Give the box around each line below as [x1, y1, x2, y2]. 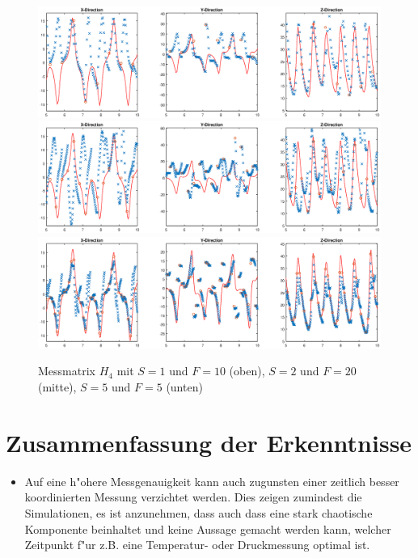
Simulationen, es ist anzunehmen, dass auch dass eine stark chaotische [24, 504, 373, 521]
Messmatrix [38, 362, 95, 379]
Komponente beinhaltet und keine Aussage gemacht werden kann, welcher [24, 520, 391, 537]
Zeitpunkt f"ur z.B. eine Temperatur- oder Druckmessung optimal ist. [24, 536, 370, 553]
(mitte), [38, 378, 77, 395]
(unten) [166, 378, 203, 395]
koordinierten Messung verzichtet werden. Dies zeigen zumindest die [24, 488, 362, 505]
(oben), [229, 362, 265, 379]
